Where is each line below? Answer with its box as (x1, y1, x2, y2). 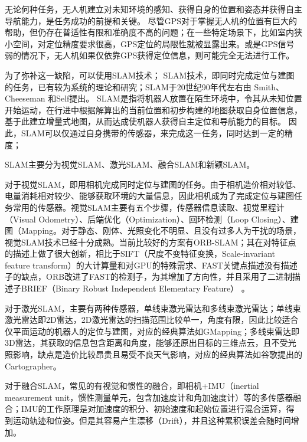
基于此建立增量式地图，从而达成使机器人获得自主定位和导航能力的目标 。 (5, 115, 286, 127)
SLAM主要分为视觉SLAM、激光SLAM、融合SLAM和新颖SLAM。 (5, 158, 255, 171)
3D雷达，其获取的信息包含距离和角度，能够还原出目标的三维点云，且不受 (5, 336, 288, 349)
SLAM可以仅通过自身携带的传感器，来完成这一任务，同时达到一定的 (21, 126, 285, 139)
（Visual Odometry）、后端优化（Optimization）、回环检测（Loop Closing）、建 (5, 212, 299, 225)
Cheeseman (5, 92, 45, 104)
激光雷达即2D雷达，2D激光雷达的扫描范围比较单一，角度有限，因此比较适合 (5, 313, 299, 326)
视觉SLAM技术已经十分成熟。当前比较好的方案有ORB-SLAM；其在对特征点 (5, 235, 296, 248)
